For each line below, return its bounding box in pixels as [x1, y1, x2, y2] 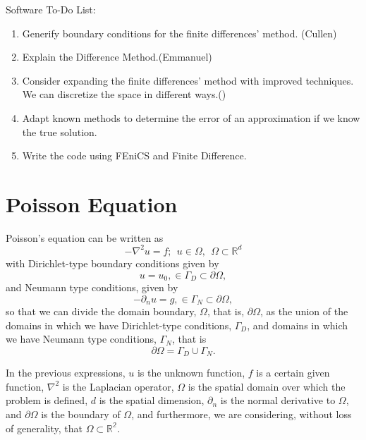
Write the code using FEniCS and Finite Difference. [22, 148, 247, 163]
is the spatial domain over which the [188, 379, 346, 393]
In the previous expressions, [6, 365, 126, 380]
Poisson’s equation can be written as [6, 230, 164, 245]
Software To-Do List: [6, 2, 96, 16]
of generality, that [6, 420, 83, 435]
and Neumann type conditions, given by [6, 280, 178, 295]
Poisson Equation [6, 189, 178, 218]
